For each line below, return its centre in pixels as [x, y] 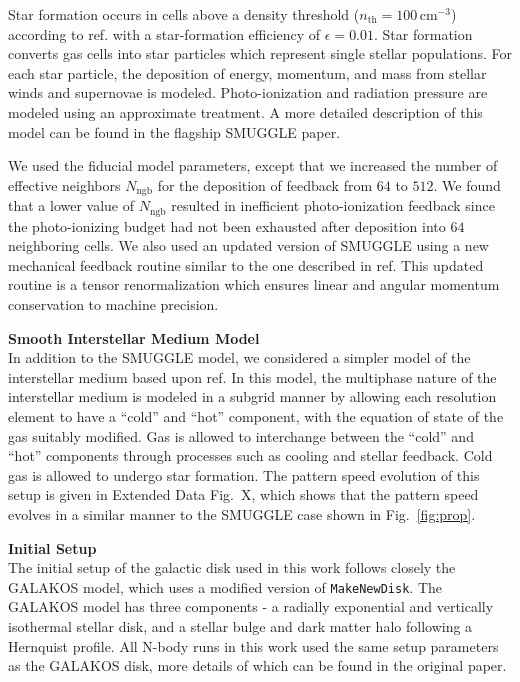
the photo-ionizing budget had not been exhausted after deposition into [227, 225]
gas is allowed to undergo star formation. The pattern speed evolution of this [244, 474]
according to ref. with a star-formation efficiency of [164, 33]
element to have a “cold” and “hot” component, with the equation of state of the [256, 416]
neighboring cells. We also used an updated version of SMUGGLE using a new [248, 245]
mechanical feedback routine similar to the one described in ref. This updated [246, 264]
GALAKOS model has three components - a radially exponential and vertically [251, 606]
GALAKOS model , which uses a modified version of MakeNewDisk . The [225, 586]
